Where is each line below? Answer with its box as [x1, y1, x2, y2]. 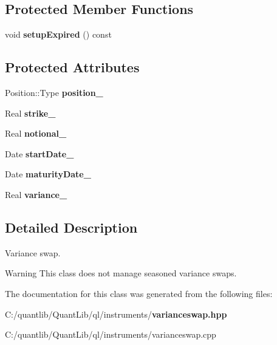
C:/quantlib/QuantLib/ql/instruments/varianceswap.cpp [5, 328, 216, 341]
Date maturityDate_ [5, 168, 91, 180]
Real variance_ [5, 188, 67, 200]
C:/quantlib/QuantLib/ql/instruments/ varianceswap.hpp [5, 307, 227, 320]
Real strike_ [5, 106, 56, 119]
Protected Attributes [5, 58, 140, 77]
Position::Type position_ [5, 86, 103, 98]
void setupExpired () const [5, 28, 112, 41]
